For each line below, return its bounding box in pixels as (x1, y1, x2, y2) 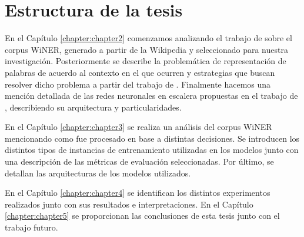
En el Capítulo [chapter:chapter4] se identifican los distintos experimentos (5, 186, 270, 199)
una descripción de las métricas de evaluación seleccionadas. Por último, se (5, 155, 274, 168)
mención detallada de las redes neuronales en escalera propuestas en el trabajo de (5, 89, 298, 102)
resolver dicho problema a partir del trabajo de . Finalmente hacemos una (5, 78, 271, 90)
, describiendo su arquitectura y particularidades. (5, 101, 182, 113)
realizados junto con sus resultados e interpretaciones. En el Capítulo (5, 198, 253, 210)
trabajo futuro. (5, 221, 58, 233)
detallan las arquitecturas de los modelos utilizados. (5, 166, 191, 179)
